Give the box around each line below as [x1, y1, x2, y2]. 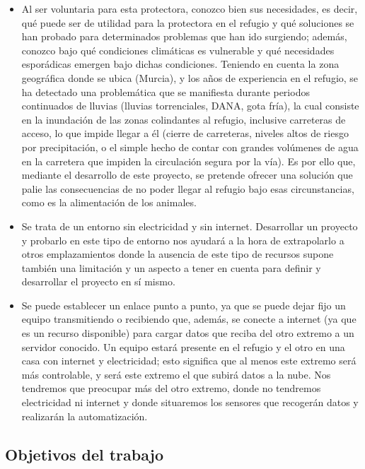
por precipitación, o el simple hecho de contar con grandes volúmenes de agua [21, 139, 359, 154]
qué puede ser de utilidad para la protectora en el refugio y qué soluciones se [21, 15, 354, 30]
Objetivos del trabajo [5, 443, 164, 465]
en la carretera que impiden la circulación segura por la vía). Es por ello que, [21, 153, 356, 168]
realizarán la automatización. [21, 408, 148, 423]
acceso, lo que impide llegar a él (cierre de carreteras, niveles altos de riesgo [21, 126, 349, 141]
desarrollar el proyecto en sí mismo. [21, 274, 175, 289]
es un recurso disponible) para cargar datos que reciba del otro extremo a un [21, 326, 354, 340]
